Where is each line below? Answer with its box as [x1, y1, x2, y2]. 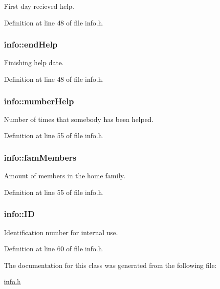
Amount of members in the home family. [4, 170, 126, 181]
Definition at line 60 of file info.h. [4, 243, 104, 254]
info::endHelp [4, 38, 58, 50]
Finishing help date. [4, 57, 64, 68]
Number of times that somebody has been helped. [4, 114, 154, 124]
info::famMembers [4, 151, 77, 163]
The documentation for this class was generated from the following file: [4, 260, 217, 270]
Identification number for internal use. [4, 227, 118, 237]
